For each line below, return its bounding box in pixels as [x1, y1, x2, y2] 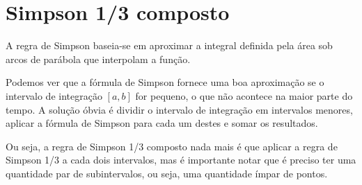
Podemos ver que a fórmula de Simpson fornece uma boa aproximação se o [6, 75, 324, 89]
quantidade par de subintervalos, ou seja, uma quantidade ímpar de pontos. [6, 166, 328, 180]
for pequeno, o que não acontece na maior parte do [135, 88, 353, 103]
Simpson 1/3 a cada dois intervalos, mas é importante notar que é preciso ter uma [6, 152, 356, 167]
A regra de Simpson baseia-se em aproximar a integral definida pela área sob [6, 38, 333, 53]
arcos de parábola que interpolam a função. [6, 51, 191, 66]
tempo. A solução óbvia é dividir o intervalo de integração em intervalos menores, [6, 102, 353, 116]
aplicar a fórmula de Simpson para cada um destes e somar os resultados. [6, 116, 318, 130]
